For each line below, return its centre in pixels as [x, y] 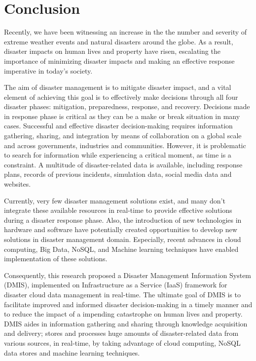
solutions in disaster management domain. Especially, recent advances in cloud [123, 239]
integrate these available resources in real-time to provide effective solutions [118, 210]
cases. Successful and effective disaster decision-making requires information [118, 126]
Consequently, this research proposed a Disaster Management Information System [128, 275]
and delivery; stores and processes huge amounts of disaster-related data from [121, 333]
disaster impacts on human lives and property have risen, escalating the [112, 51]
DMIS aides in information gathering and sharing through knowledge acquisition [126, 323]
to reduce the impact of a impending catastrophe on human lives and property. [123, 314]
